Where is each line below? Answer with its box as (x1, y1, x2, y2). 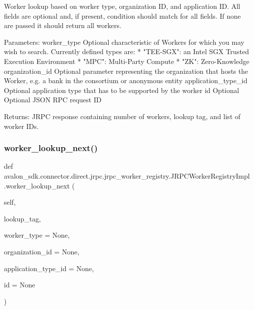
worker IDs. (4, 121, 39, 131)
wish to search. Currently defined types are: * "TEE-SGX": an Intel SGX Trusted (4, 46, 249, 57)
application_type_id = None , (4, 263, 94, 273)
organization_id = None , (4, 246, 80, 256)
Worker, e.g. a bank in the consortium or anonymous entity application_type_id (4, 75, 248, 86)
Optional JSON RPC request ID (4, 94, 102, 105)
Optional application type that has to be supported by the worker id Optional (4, 85, 239, 95)
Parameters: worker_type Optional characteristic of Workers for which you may (4, 36, 245, 47)
